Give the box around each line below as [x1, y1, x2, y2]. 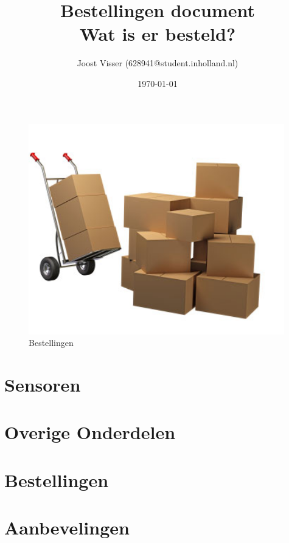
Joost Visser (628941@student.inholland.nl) [77, 57, 239, 69]
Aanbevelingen [4, 515, 130, 540]
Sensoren [4, 372, 81, 397]
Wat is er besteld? [79, 21, 236, 46]
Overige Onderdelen [4, 420, 176, 444]
